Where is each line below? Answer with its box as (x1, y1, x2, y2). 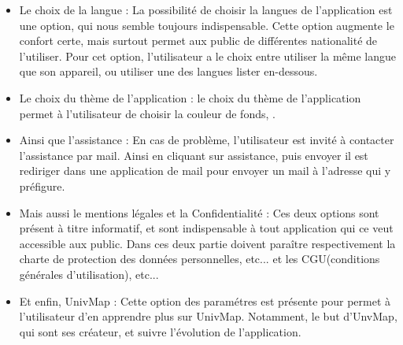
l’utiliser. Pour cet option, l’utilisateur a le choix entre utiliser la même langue (19, 47, 396, 64)
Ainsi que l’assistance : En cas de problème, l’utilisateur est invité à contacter (19, 132, 394, 148)
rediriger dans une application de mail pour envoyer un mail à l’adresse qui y (19, 162, 391, 179)
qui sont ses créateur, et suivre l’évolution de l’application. (19, 323, 301, 339)
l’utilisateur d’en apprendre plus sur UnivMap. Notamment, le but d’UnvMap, (19, 308, 397, 325)
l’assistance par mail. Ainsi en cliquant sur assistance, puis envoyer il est (19, 147, 368, 163)
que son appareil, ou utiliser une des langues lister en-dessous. (19, 63, 318, 80)
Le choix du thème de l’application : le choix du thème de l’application (19, 89, 361, 106)
